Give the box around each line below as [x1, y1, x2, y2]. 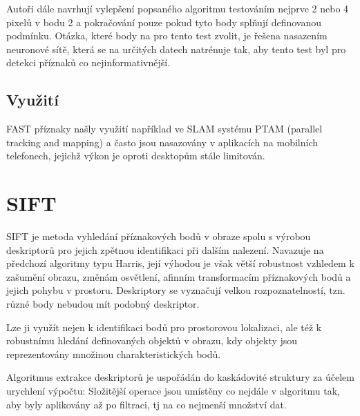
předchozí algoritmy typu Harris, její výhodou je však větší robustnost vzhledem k [6, 256, 354, 270]
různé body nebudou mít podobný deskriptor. [6, 297, 200, 311]
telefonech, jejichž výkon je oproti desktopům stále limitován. [6, 148, 265, 163]
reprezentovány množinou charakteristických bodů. [6, 346, 221, 361]
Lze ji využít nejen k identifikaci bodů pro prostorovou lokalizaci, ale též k [6, 319, 322, 334]
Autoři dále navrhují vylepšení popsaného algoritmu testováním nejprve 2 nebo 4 [6, 1, 349, 15]
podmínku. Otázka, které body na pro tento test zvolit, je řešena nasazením [6, 28, 328, 43]
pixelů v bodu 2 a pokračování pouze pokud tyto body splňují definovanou [6, 14, 321, 29]
